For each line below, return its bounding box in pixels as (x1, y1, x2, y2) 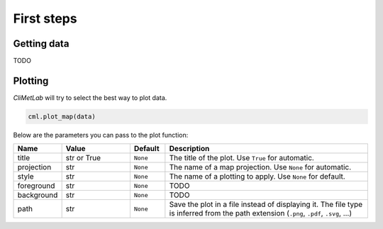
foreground (17, 181, 55, 191)
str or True (65, 153, 101, 163)
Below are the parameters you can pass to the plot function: (13, 130, 189, 139)
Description (169, 144, 210, 154)
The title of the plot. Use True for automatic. (169, 153, 315, 163)
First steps (13, 11, 77, 26)
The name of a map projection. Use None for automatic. (169, 162, 352, 172)
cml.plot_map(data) (28, 112, 96, 121)
